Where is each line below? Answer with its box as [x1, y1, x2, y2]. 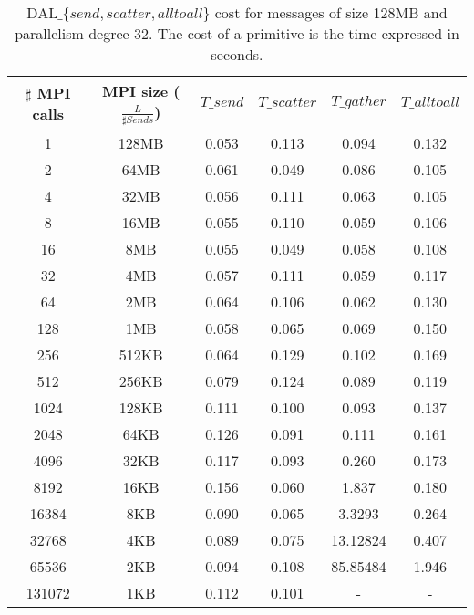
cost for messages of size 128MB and [214, 2, 448, 23]
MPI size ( [101, 80, 180, 101]
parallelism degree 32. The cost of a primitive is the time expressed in [15, 23, 459, 44]
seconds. [211, 44, 263, 65]
